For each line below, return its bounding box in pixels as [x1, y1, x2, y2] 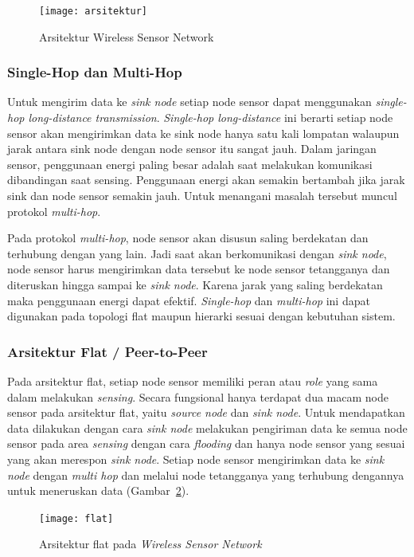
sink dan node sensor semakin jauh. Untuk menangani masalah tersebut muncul [7, 187, 397, 204]
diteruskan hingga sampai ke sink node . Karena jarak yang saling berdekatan [7, 277, 383, 292]
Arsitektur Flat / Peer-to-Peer [7, 341, 208, 361]
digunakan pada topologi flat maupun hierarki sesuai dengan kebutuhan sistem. [7, 308, 396, 324]
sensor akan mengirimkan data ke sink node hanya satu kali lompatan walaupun [7, 124, 400, 141]
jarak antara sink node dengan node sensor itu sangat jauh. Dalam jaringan [7, 140, 377, 157]
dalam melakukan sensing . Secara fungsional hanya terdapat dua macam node [7, 388, 389, 405]
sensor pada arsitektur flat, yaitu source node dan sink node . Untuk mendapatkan [7, 404, 405, 421]
